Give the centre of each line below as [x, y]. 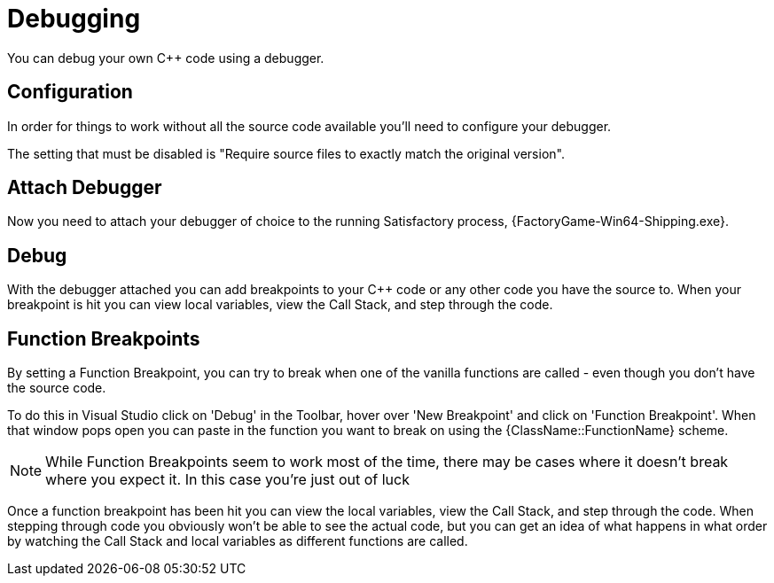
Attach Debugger [85, 188]
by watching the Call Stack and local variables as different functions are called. [238, 541]
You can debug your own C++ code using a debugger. [166, 58]
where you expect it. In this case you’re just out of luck [227, 480]
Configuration [70, 92]
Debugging [74, 19]
